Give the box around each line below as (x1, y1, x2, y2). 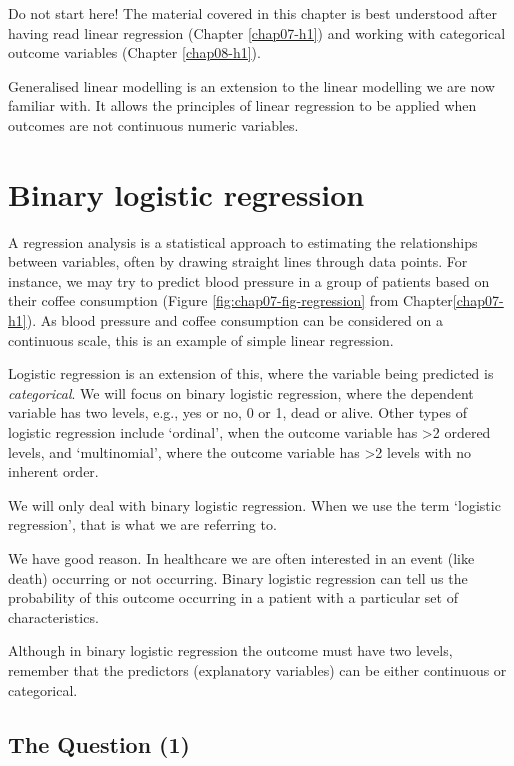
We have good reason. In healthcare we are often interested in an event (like (8, 548, 475, 568)
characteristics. (8, 606, 99, 627)
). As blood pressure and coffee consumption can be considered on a (26, 310, 443, 331)
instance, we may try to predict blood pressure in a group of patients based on (8, 270, 490, 291)
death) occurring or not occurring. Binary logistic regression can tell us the (8, 567, 468, 588)
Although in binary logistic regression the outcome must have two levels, (8, 640, 453, 661)
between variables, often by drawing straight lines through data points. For (8, 251, 468, 272)
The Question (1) (8, 728, 190, 759)
